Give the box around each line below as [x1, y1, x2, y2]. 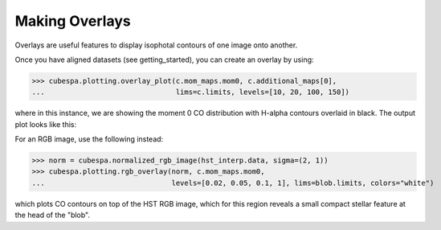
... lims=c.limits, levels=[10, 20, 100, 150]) [31, 88, 349, 97]
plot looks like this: [14, 119, 76, 129]
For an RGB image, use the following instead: [14, 134, 164, 144]
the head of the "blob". [14, 210, 91, 220]
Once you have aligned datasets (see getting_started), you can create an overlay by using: [14, 55, 314, 64]
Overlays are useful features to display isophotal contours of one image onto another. [14, 40, 298, 50]
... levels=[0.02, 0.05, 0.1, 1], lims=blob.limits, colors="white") [31, 178, 435, 187]
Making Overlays [14, 12, 132, 30]
